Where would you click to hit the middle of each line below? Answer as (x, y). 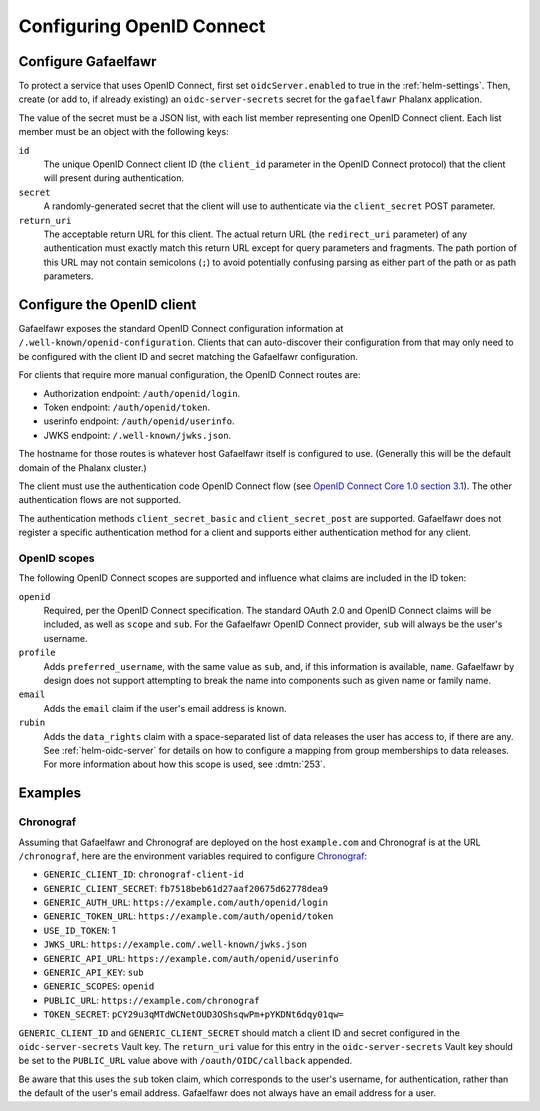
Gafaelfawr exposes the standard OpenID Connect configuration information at (181, 329)
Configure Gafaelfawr (87, 61)
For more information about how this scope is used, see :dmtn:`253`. (184, 764)
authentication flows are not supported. (100, 500)
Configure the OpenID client (107, 304)
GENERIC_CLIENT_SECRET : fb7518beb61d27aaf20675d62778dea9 (186, 888)
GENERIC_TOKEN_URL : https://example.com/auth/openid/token (188, 916)
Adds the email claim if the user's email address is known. (165, 708)
